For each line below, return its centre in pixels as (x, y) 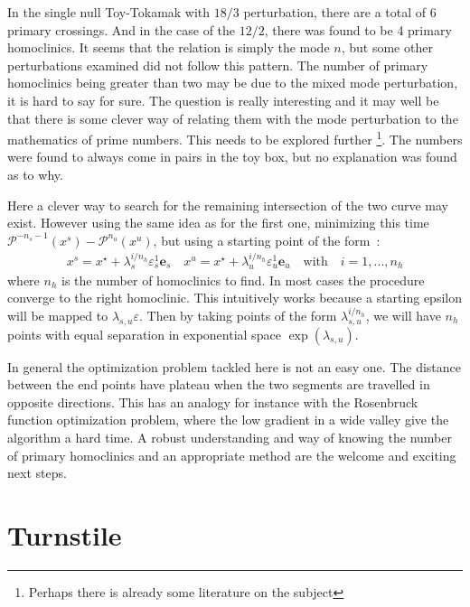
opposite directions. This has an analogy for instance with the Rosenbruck (213, 402)
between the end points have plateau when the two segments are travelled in (219, 384)
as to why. (35, 174)
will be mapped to (58, 315)
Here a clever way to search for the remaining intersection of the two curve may (228, 205)
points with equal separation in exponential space (144, 334)
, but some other (387, 47)
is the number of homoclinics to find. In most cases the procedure (243, 280)
